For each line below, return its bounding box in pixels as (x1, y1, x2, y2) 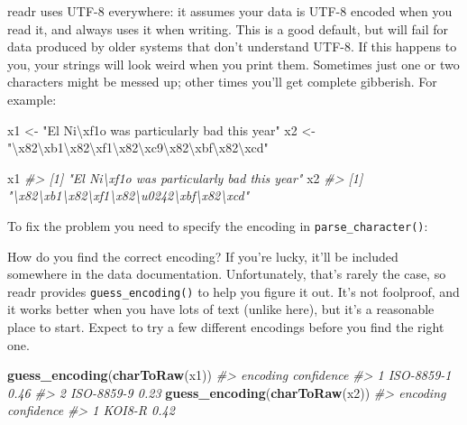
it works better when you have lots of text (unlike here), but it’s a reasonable (7, 300, 435, 319)
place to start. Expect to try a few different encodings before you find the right (7, 318, 444, 337)
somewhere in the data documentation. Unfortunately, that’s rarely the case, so (7, 264, 446, 283)
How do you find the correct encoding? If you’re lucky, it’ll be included (7, 246, 398, 265)
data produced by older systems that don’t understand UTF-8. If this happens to (7, 37, 457, 56)
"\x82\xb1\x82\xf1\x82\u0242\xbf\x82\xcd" (7, 186, 250, 205)
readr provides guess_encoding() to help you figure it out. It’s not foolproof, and (7, 282, 460, 300)
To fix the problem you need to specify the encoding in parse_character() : (7, 216, 428, 235)
